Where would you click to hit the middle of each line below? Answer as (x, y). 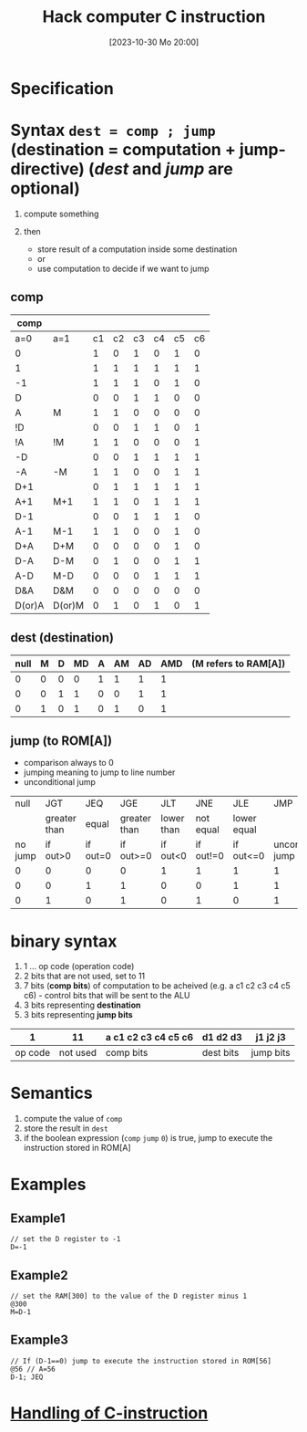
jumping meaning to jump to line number (99, 772)
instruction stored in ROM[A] (77, 1148)
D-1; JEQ (27, 1377)
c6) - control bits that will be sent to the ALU (107, 996)
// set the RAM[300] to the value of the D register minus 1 (129, 1296)
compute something (61, 214)
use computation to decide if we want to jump (123, 268)
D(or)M (68, 605)
